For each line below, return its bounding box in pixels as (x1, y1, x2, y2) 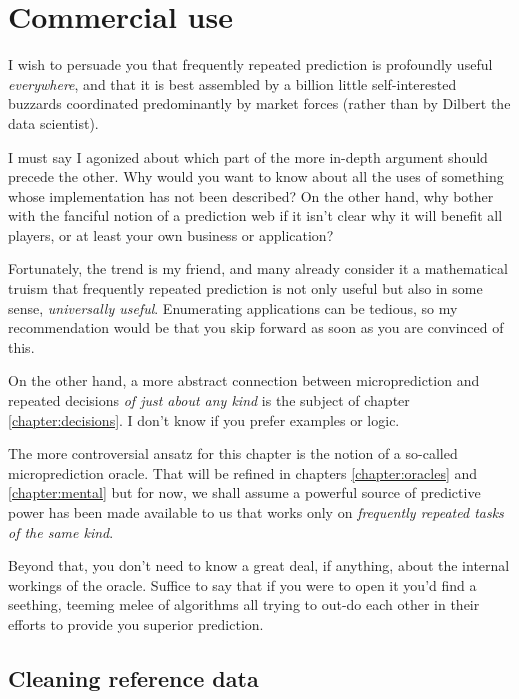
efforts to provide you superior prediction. (8, 613, 264, 634)
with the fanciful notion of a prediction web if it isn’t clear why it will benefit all (8, 205, 503, 226)
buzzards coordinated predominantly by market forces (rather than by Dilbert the (8, 93, 511, 114)
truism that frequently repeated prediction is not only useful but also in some (8, 278, 483, 299)
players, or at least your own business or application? (8, 224, 334, 245)
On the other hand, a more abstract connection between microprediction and (8, 370, 480, 391)
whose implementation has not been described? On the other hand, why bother (8, 185, 494, 206)
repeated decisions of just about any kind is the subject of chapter (8, 390, 410, 411)
